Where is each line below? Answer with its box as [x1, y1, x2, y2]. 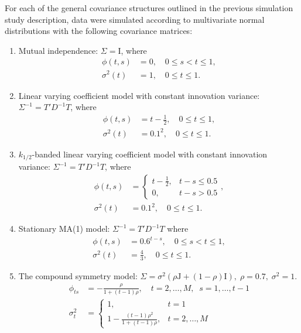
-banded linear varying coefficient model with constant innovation [32, 147, 268, 160]
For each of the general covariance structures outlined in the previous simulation [5, 2, 293, 13]
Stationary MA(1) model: [18, 222, 110, 235]
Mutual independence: [18, 44, 98, 56]
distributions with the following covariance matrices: [5, 25, 193, 37]
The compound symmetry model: [18, 269, 138, 281]
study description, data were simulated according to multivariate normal [5, 13, 265, 25]
